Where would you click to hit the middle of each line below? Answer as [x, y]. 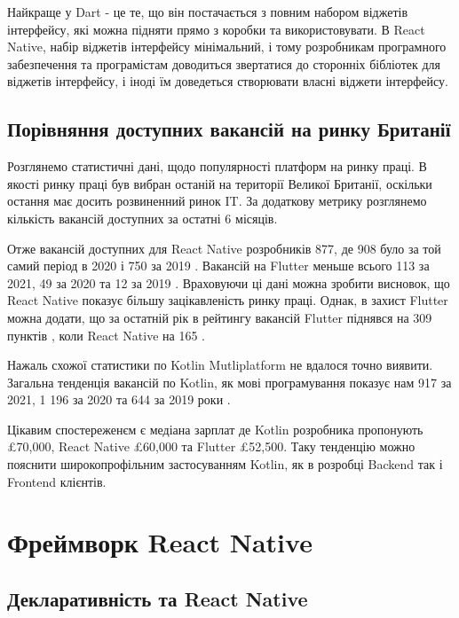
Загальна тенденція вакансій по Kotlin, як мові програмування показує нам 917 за [229, 382]
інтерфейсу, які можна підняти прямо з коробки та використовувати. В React [216, 29]
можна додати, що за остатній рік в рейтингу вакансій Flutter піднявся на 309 [220, 317]
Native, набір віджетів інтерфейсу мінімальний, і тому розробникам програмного [227, 47]
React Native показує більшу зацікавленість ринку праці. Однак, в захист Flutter [228, 300]
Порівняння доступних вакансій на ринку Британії [229, 129]
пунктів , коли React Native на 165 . [106, 335]
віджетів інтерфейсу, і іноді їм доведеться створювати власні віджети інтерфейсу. [228, 81]
